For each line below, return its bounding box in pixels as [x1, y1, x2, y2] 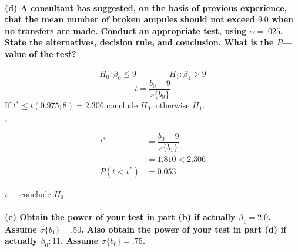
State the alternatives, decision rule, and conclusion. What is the [5, 36, 274, 48]
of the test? [29, 47, 76, 59]
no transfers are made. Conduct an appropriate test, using [5, 24, 247, 37]
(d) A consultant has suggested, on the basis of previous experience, [5, 1, 287, 14]
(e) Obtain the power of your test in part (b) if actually [5, 210, 236, 223]
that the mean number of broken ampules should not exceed [5, 13, 255, 25]
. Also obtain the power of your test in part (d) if [81, 223, 286, 235]
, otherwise [150, 99, 190, 111]
